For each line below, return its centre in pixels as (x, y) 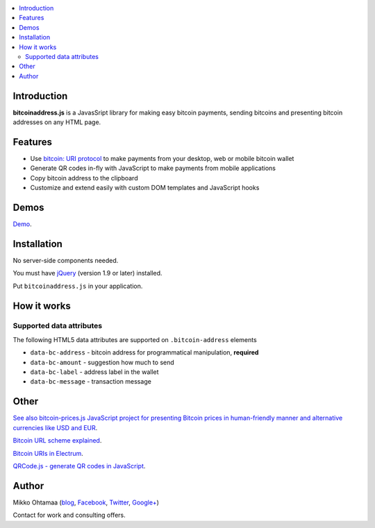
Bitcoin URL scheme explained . (57, 441)
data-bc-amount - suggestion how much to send (102, 362)
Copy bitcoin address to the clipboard (84, 178)
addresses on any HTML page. (57, 122)
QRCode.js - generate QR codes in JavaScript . (79, 466)
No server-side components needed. (66, 260)
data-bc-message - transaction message (91, 382)
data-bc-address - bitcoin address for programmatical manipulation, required (144, 352)
